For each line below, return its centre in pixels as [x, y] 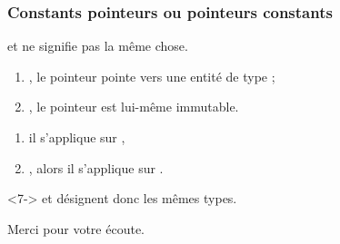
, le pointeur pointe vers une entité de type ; [152, 76]
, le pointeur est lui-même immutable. [134, 107]
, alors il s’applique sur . [96, 167]
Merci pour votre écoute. [76, 228]
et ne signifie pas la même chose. [98, 46]
